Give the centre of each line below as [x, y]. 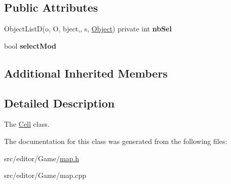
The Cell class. [27, 124]
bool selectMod [30, 45]
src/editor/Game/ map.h [42, 158]
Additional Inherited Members [86, 73]
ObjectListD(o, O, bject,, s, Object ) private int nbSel [88, 29]
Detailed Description [60, 103]
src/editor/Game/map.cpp [45, 175]
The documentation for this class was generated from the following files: [116, 141]
